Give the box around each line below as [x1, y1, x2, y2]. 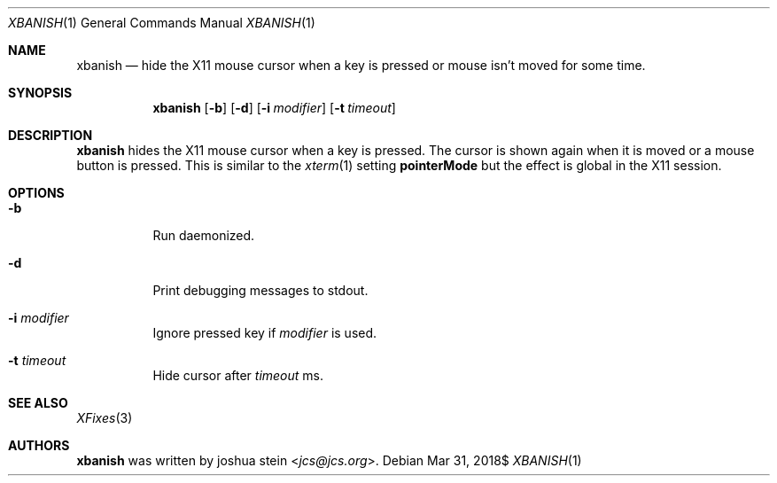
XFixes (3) [76, 410, 133, 425]
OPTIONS [8, 185, 65, 200]
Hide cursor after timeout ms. [152, 368, 324, 383]
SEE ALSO [8, 395, 68, 410]
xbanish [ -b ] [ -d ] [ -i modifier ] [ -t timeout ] [152, 100, 396, 115]
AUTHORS [8, 438, 70, 453]
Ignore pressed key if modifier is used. [152, 325, 377, 340]
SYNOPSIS [8, 85, 73, 100]
